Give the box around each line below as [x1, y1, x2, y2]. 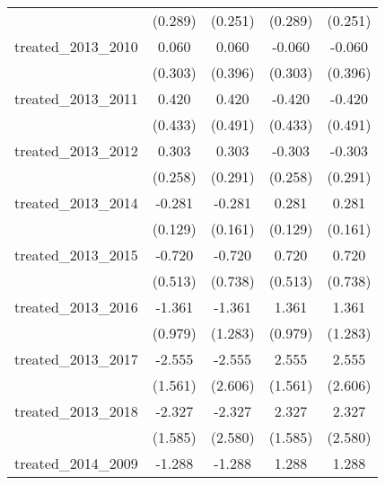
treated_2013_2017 [14, 348, 138, 369]
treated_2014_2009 [14, 453, 138, 473]
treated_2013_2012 [14, 140, 138, 161]
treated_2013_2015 [14, 244, 138, 265]
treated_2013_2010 [14, 36, 138, 57]
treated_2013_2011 [14, 88, 138, 109]
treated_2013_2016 [14, 296, 138, 317]
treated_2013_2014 [14, 192, 138, 213]
